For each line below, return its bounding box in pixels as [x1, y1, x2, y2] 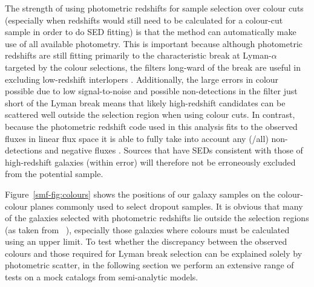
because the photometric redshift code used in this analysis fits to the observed [5, 120, 298, 132]
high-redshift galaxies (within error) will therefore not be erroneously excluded [5, 155, 296, 168]
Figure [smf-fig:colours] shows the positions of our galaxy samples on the [5, 187, 275, 200]
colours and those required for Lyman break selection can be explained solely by [5, 247, 303, 259]
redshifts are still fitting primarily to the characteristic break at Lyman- [5, 49, 272, 62]
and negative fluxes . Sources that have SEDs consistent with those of [45, 144, 303, 156]
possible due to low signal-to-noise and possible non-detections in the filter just [5, 85, 298, 97]
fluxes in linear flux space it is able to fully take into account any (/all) [5, 132, 269, 144]
